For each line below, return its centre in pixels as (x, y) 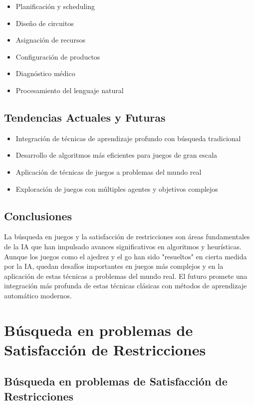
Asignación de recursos (50, 40)
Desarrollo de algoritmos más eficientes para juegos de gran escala (117, 155)
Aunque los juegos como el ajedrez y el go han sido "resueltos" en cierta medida (126, 256)
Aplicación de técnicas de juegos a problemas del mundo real (109, 171)
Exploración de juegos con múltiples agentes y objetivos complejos (117, 188)
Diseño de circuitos (45, 23)
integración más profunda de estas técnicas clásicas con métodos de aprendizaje (126, 286)
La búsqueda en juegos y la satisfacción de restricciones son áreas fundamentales (127, 237)
